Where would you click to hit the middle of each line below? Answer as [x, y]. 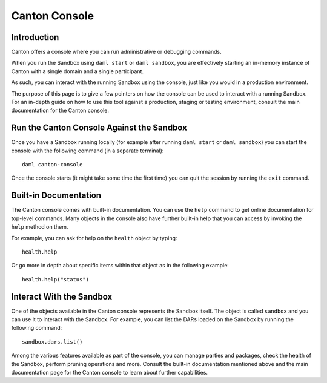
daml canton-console [52, 165]
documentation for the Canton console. [60, 110]
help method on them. [40, 227]
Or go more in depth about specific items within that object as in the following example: [120, 266]
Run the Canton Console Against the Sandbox [99, 128]
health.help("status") [56, 279]
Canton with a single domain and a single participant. [78, 71]
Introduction [35, 37]
